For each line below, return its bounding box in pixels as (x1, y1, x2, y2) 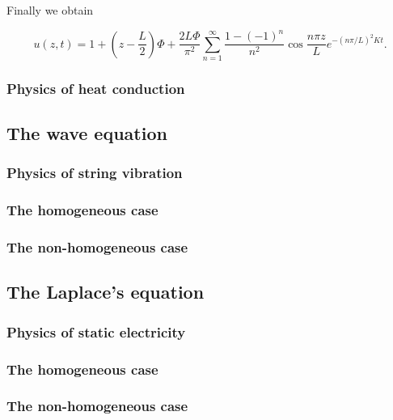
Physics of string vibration (6, 163, 183, 183)
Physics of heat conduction (6, 78, 185, 98)
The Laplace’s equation (6, 279, 205, 304)
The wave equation (6, 121, 167, 146)
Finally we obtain (6, 2, 94, 18)
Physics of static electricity (6, 321, 186, 342)
